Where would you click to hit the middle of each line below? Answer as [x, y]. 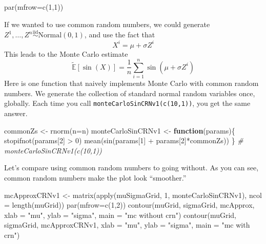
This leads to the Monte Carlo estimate [66, 53]
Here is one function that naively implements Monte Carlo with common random [131, 83]
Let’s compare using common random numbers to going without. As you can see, [131, 168]
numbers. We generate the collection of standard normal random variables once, [130, 93]
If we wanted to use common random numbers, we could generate [107, 24]
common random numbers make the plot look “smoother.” [95, 178]
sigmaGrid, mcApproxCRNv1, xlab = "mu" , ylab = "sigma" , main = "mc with [127, 225]
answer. [16, 113]
